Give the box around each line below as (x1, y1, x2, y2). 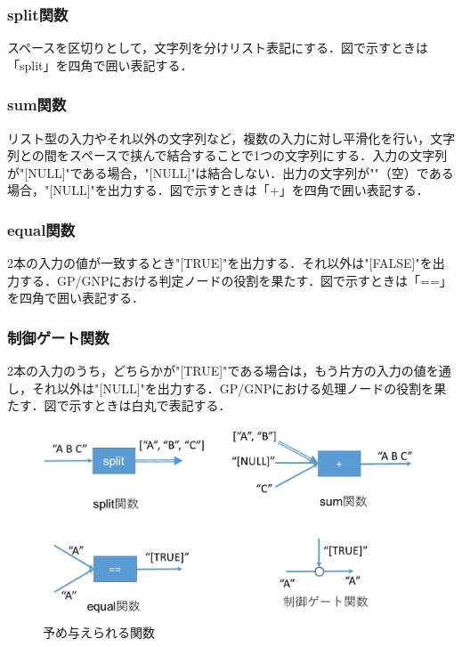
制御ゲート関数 (7, 326, 109, 348)
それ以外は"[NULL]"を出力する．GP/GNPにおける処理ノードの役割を (31, 378, 434, 397)
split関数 (7, 3, 69, 25)
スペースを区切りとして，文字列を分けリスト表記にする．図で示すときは (7, 38, 429, 57)
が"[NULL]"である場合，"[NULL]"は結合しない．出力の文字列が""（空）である (7, 163, 454, 182)
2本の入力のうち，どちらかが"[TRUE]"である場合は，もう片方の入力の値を (7, 361, 439, 380)
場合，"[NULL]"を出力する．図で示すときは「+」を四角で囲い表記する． (7, 181, 429, 199)
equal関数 (7, 218, 76, 240)
